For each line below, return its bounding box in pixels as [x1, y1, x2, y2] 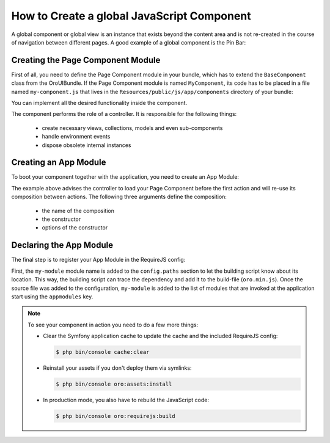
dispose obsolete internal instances [42, 141, 131, 149]
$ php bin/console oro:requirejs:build [56, 412, 175, 419]
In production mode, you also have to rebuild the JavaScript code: [43, 397, 209, 404]
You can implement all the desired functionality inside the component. [11, 99, 188, 107]
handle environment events [42, 133, 111, 140]
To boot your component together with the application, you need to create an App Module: [11, 173, 240, 181]
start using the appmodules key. [11, 293, 94, 300]
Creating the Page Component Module [11, 55, 161, 65]
